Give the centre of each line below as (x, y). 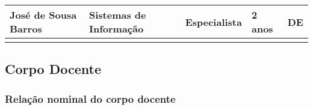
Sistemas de (117, 15)
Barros (26, 29)
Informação (116, 29)
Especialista (213, 22)
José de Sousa (43, 15)
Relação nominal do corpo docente (90, 98)
